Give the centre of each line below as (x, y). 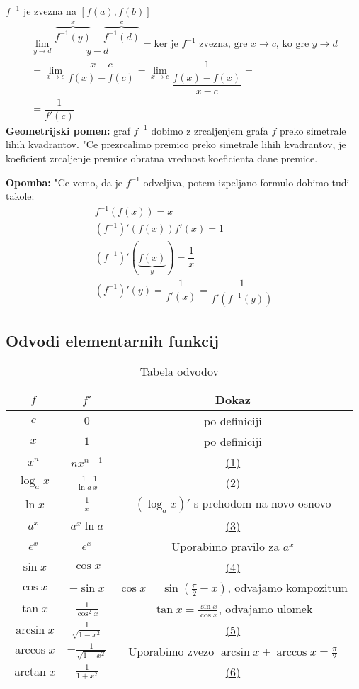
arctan (30, 672)
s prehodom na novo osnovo (262, 503)
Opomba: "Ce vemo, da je (64, 182)
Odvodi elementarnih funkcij (113, 340)
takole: (20, 196)
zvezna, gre (223, 44)
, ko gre (292, 44)
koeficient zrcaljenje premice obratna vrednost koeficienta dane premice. (162, 158)
